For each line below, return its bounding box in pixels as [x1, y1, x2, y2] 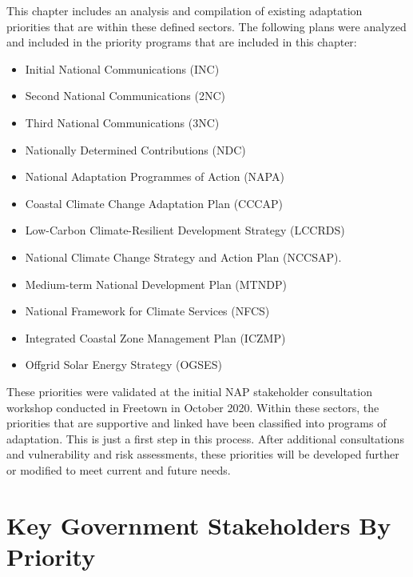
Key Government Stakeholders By [6, 508, 391, 541]
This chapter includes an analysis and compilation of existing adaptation [6, 2, 363, 18]
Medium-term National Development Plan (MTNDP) [25, 275, 287, 292]
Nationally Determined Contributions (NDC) [25, 141, 246, 158]
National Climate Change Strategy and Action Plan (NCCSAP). [25, 248, 342, 265]
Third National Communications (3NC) [25, 114, 220, 130]
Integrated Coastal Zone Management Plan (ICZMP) [25, 329, 286, 346]
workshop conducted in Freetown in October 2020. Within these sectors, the [6, 399, 379, 415]
